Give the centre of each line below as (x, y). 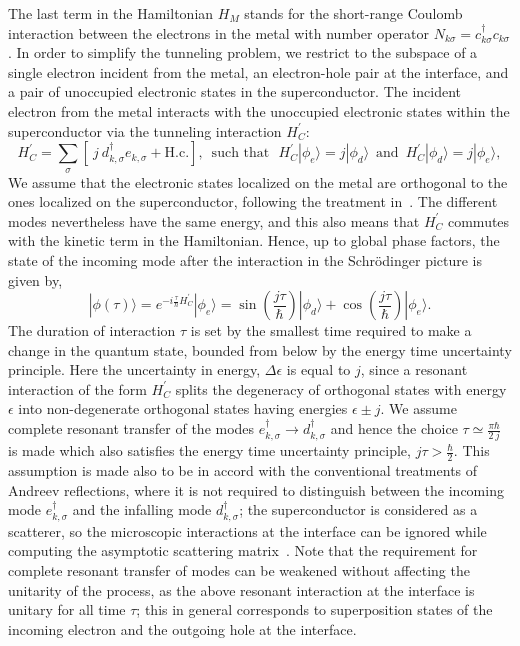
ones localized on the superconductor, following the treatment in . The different (253, 201)
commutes (478, 220)
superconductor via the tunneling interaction (145, 130)
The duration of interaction (92, 330)
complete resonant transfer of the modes (131, 428)
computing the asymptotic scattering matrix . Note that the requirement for (243, 550)
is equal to (318, 369)
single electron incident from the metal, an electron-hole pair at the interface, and (258, 71)
